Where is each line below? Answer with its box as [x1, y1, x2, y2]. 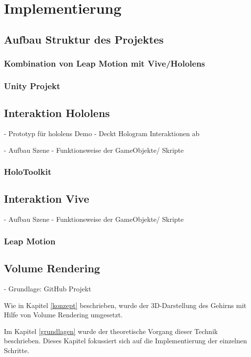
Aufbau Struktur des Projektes [4, 31, 164, 47]
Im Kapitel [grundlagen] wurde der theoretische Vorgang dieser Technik [4, 326, 218, 336]
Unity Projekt [4, 79, 61, 92]
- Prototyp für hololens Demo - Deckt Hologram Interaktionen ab [4, 128, 200, 139]
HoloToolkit [4, 166, 52, 178]
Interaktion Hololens [4, 105, 110, 120]
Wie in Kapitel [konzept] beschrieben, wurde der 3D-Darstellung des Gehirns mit [4, 300, 247, 310]
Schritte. [4, 345, 29, 355]
